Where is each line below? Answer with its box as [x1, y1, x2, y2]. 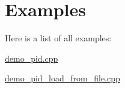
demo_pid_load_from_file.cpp [5, 72, 120, 84]
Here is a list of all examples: [5, 32, 112, 44]
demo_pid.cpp [5, 51, 58, 64]
